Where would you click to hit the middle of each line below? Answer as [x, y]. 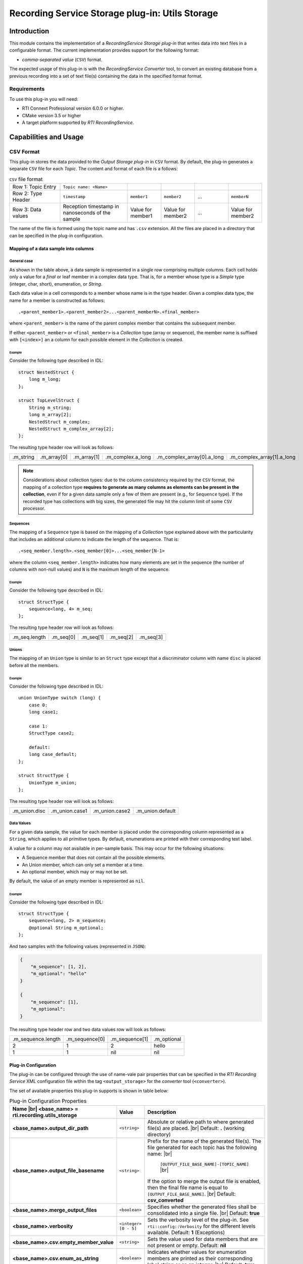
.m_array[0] [54, 457]
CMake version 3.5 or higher [52, 115]
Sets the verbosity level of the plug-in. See [198, 1220]
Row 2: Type [27, 194]
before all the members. [34, 665]
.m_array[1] [87, 457]
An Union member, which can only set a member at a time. [83, 865]
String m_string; [50, 408]
